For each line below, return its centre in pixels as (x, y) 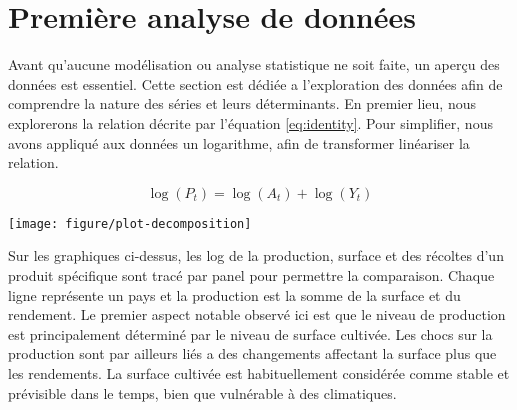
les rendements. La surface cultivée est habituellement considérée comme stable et (259, 372)
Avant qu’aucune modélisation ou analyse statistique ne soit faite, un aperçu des (254, 64)
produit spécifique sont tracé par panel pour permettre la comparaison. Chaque (251, 274)
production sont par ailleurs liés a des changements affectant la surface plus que (252, 353)
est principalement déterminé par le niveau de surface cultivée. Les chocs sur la (250, 333)
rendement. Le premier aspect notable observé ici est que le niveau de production (257, 314)
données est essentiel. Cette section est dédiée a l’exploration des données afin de (255, 83)
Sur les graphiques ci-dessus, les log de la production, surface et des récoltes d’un (256, 255)
